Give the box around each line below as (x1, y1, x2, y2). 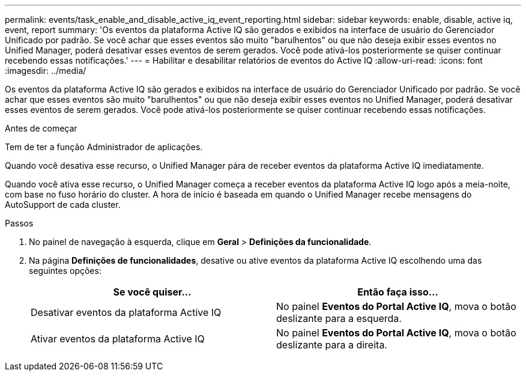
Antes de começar (5, 123, 77, 133)
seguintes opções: (29, 265, 101, 276)
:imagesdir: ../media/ (5, 65, 86, 76)
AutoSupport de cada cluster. (5, 199, 121, 210)
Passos (5, 218, 34, 228)
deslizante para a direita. (276, 339, 387, 351)
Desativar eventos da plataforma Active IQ (31, 306, 222, 318)
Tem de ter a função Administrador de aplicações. (5, 142, 203, 152)
